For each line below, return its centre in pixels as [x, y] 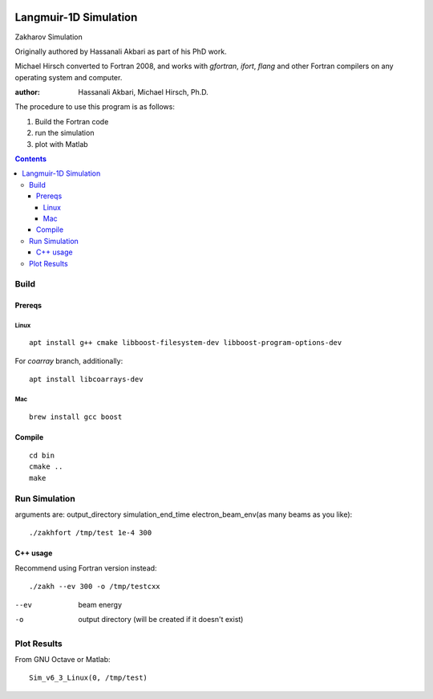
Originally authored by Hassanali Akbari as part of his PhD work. [121, 51]
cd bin [42, 456]
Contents [31, 159]
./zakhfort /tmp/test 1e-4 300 [91, 533]
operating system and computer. [69, 77]
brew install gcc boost [76, 417]
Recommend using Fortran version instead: [86, 568]
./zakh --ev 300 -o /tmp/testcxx [95, 587]
